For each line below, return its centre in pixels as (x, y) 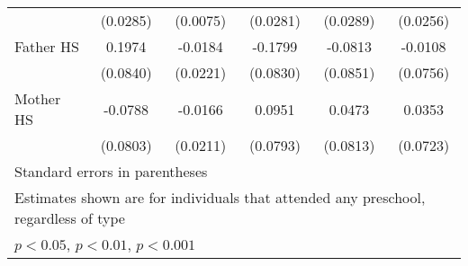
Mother (38, 98)
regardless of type (70, 218)
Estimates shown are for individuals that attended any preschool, (220, 197)
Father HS (47, 46)
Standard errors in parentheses (111, 171)
